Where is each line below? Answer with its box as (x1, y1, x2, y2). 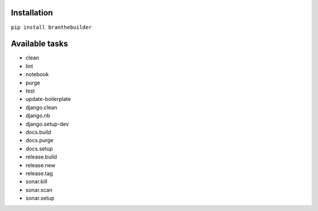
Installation (11, 8, 53, 18)
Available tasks (11, 39, 68, 49)
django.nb (25, 112, 50, 119)
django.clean (25, 104, 57, 111)
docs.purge (25, 137, 54, 144)
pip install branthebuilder (11, 24, 92, 31)
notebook (25, 71, 49, 78)
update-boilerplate (25, 95, 71, 103)
